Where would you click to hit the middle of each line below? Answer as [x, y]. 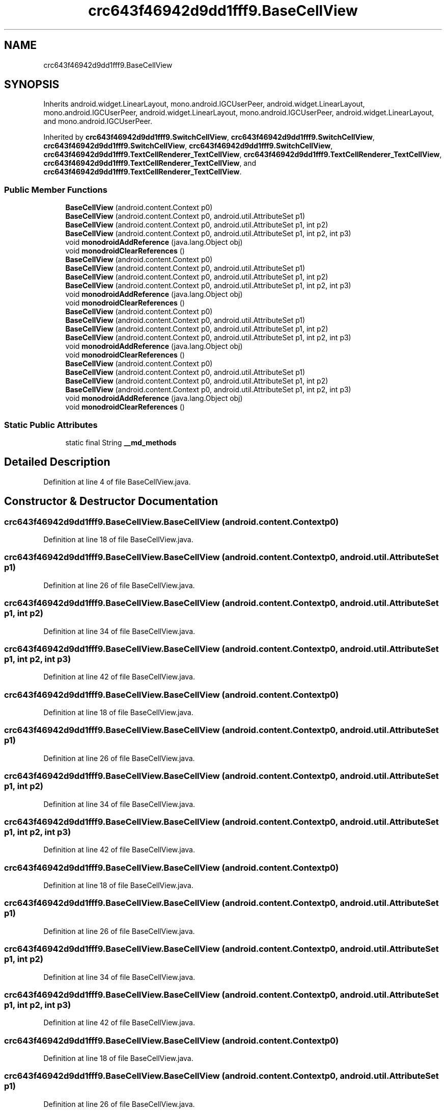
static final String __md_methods [121, 442]
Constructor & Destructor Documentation [111, 501]
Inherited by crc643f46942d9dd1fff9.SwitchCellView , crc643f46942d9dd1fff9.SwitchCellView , [209, 137]
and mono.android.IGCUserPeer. [98, 121]
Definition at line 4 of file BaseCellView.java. [117, 482]
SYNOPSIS [32, 85]
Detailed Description [57, 462]
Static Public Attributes [51, 425]
